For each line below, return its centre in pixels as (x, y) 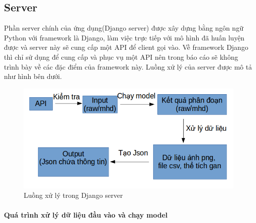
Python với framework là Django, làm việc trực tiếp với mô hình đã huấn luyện (124, 37)
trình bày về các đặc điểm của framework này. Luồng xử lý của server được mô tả (128, 66)
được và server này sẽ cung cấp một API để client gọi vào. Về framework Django (126, 47)
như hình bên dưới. (33, 76)
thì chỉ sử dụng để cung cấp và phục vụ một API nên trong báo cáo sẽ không (121, 56)
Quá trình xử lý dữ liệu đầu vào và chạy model (86, 214)
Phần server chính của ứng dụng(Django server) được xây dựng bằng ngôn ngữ (124, 28)
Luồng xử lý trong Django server (73, 195)
